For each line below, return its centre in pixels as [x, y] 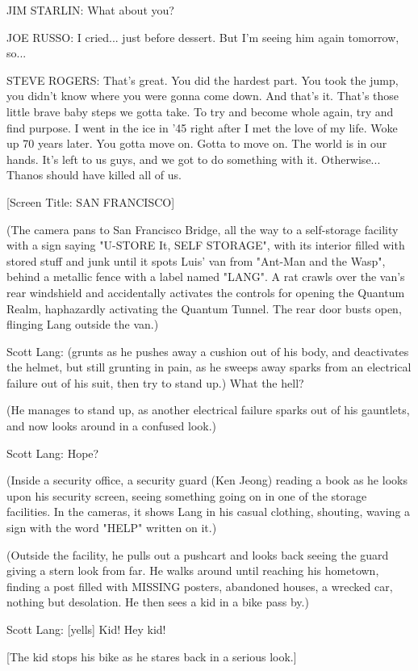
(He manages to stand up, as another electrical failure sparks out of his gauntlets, [208, 410]
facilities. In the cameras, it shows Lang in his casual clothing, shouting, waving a [209, 512]
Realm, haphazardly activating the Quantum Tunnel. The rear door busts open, [204, 308]
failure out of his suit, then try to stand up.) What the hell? [155, 382]
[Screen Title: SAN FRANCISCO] [91, 201]
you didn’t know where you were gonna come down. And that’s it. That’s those [203, 96]
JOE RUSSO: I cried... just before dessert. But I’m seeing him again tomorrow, [203, 37]
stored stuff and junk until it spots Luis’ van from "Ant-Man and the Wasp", [196, 260]
